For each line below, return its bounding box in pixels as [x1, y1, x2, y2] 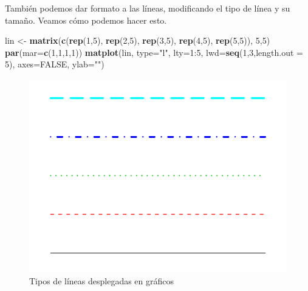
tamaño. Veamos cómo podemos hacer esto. [5, 13, 167, 26]
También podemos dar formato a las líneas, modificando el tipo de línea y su [5, 2, 290, 14]
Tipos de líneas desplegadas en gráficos [29, 274, 174, 287]
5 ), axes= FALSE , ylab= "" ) [5, 58, 104, 70]
